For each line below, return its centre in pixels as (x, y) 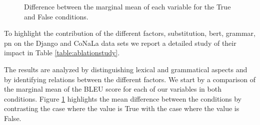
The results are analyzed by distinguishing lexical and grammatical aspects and (126, 69)
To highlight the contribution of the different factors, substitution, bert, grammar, (130, 33)
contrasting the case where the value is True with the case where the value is (122, 108)
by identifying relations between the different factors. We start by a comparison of (130, 79)
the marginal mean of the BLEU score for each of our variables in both (113, 89)
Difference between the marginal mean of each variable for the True (127, 6)
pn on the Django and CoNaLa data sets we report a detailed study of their (120, 43)
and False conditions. (56, 16)
